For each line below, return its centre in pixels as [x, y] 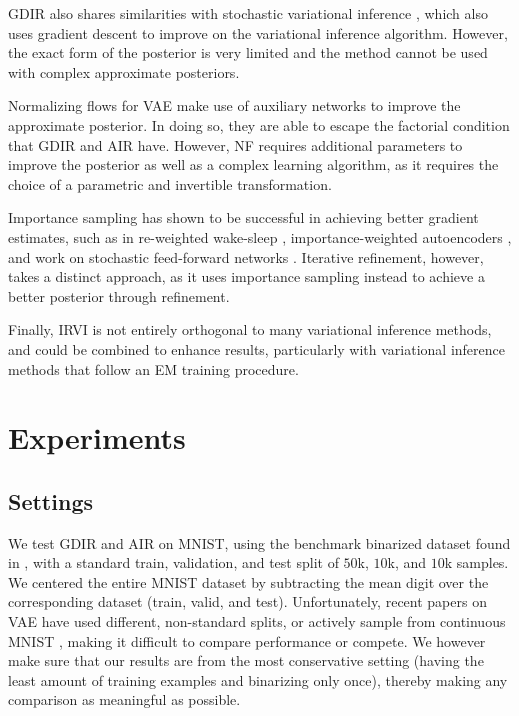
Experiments [97, 437]
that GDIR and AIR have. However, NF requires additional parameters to [235, 144]
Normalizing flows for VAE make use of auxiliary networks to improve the [234, 105]
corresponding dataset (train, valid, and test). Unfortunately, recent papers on [247, 601]
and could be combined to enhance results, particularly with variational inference [256, 348]
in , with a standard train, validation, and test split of [173, 562]
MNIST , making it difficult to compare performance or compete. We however [247, 640]
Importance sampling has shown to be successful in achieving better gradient [243, 217]
